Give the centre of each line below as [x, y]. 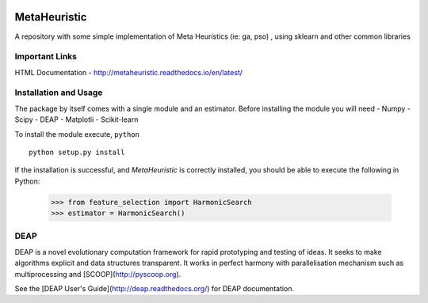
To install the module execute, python [77, 134]
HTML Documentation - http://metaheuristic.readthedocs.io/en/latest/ [129, 72]
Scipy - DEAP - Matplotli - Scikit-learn [76, 119]
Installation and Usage [59, 93]
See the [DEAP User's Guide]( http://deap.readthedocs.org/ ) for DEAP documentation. [155, 289]
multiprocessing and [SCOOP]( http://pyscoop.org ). [98, 274]
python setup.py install [77, 152]
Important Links [46, 57]
